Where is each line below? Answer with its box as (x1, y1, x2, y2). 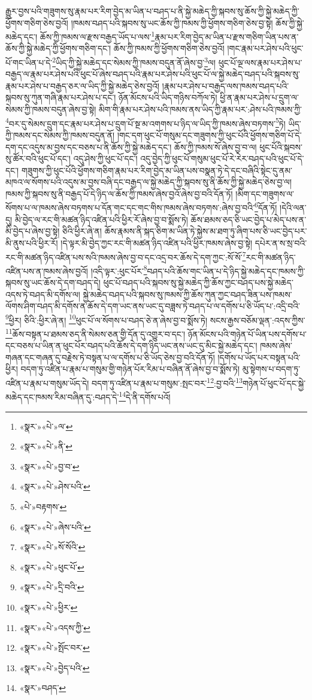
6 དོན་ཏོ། (255, 200, 277, 214)
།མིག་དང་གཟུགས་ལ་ (235, 187, 295, 200)
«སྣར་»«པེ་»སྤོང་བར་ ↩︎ (19, 641, 90, 654)
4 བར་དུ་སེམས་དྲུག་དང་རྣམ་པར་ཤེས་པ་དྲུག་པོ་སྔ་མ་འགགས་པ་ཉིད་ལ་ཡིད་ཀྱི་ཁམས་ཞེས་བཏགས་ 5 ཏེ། (5, 115, 286, 129)
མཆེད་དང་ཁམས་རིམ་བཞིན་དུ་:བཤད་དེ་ (5, 390, 119, 403)
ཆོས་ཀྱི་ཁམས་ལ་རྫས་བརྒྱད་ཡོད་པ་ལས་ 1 (40, 29, 155, 43)
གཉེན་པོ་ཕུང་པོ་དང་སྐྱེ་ (243, 376, 306, 389)
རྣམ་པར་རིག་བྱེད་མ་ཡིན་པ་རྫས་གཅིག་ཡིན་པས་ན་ (155, 30, 299, 43)
